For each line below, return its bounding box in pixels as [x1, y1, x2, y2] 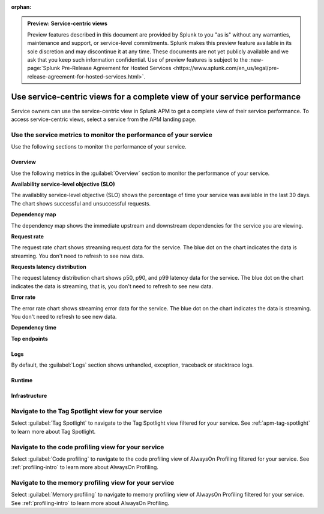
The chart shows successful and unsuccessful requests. [11, 199, 151, 207]
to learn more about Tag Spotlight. [11, 428, 96, 435]
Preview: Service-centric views [27, 20, 108, 27]
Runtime [11, 377, 33, 384]
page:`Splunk [27, 65, 61, 72]
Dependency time [11, 324, 56, 331]
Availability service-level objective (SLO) [11, 180, 115, 188]
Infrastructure [11, 392, 47, 400]
